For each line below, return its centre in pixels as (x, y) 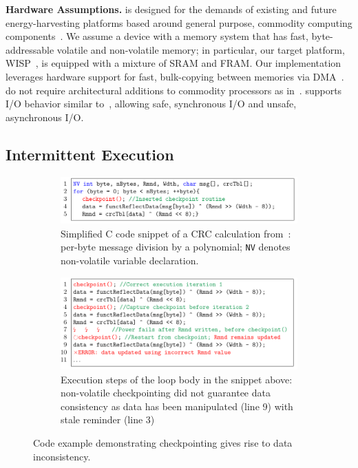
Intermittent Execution (90, 154)
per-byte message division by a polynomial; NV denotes (176, 247)
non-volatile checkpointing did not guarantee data (166, 393)
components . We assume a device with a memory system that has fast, (157, 36)
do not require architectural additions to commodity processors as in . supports (174, 90)
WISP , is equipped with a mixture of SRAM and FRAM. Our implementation (173, 63)
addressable (30, 49)
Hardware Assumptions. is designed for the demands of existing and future (171, 9)
